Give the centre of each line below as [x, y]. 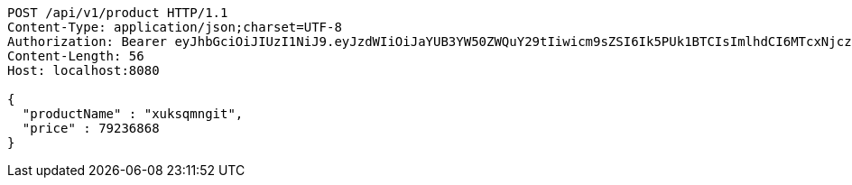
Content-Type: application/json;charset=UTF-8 [175, 27]
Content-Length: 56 [76, 56]
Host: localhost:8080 [83, 70]
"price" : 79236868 [91, 128]
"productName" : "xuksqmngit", [133, 114]
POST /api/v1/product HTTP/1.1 [118, 13]
